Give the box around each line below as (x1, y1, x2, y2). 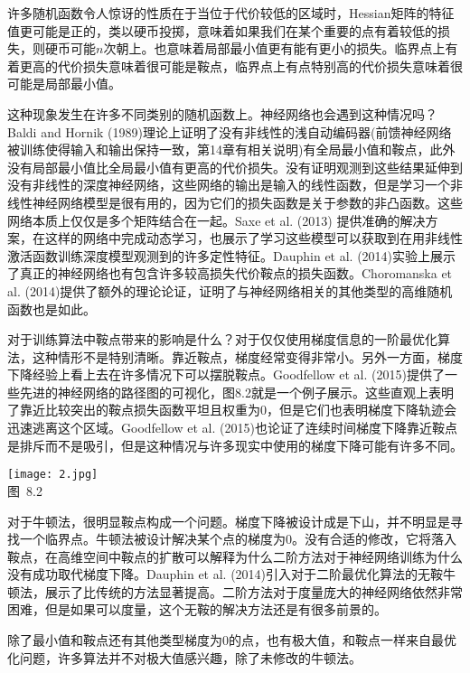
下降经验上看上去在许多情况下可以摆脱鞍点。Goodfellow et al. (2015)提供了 (7, 365, 445, 384)
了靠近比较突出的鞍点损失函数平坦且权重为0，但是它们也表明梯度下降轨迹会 (7, 400, 456, 419)
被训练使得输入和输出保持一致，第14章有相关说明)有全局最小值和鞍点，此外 (7, 140, 456, 159)
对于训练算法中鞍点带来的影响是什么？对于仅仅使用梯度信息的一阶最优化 (7, 330, 437, 349)
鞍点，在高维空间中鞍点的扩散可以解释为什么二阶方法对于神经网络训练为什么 (7, 547, 463, 566)
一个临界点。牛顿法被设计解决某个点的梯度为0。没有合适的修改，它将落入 (19, 529, 456, 548)
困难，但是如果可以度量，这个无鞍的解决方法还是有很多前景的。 (7, 600, 387, 619)
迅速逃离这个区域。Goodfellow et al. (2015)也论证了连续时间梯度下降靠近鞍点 (7, 418, 457, 437)
